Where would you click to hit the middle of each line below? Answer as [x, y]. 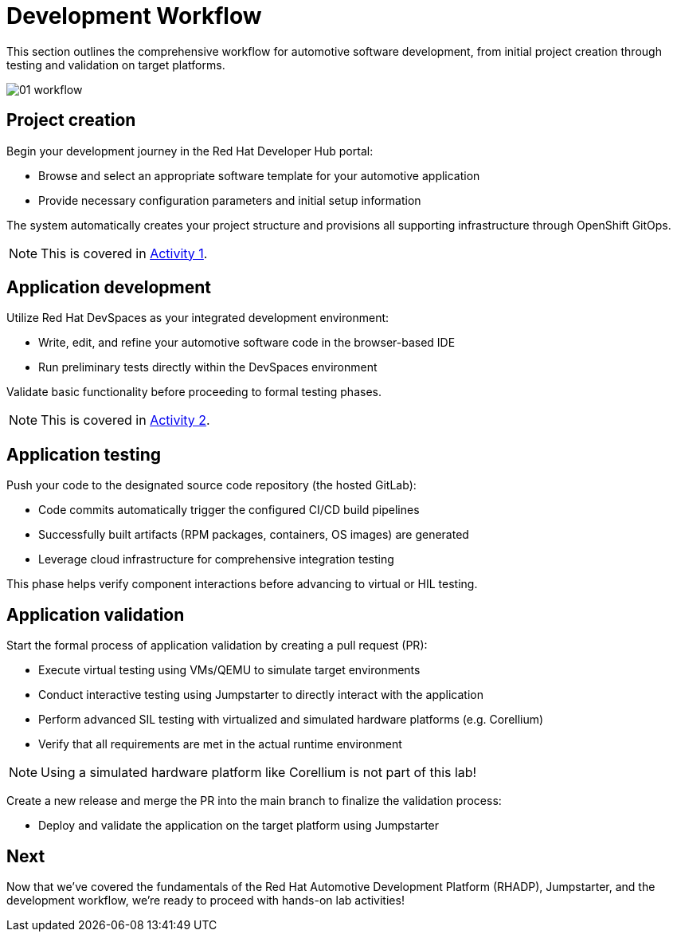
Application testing [84, 454]
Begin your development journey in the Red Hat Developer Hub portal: [190, 151]
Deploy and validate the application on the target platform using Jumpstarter [239, 826]
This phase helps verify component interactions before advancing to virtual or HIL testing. [242, 584]
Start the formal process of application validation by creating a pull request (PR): [217, 646]
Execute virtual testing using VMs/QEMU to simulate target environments [229, 670]
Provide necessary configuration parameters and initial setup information [230, 200]
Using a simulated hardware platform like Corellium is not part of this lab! [259, 773]
